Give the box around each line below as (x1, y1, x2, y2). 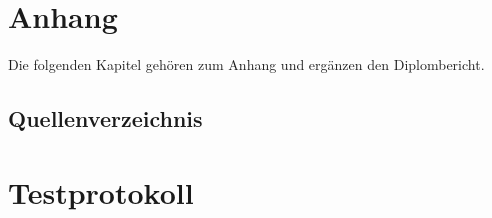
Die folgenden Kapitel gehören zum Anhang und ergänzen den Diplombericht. (8, 54, 485, 75)
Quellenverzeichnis (8, 103, 203, 134)
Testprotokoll (8, 171, 194, 212)
